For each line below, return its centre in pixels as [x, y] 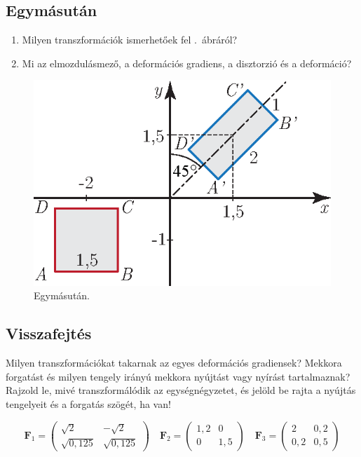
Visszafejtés [49, 333]
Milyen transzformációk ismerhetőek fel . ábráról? [130, 40]
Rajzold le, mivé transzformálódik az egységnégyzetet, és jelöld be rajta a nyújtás [181, 390]
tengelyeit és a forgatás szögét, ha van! [88, 403]
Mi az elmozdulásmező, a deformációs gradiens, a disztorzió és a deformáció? [187, 63]
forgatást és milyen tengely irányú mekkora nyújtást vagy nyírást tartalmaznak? [178, 376]
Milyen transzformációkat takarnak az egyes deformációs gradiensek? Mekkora [174, 363]
